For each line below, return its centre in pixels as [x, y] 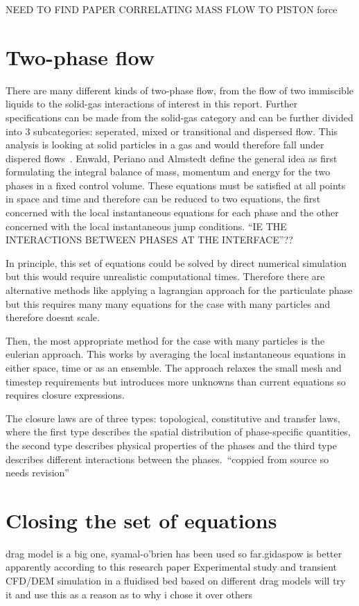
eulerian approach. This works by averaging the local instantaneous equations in [176, 354]
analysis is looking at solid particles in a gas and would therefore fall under [165, 145]
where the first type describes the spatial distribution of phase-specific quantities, [178, 432]
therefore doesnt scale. [53, 317]
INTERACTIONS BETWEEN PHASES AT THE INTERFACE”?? [149, 240]
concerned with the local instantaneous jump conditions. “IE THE [146, 226]
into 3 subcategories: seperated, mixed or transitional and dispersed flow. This [172, 131]
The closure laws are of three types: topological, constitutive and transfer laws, [173, 418]
